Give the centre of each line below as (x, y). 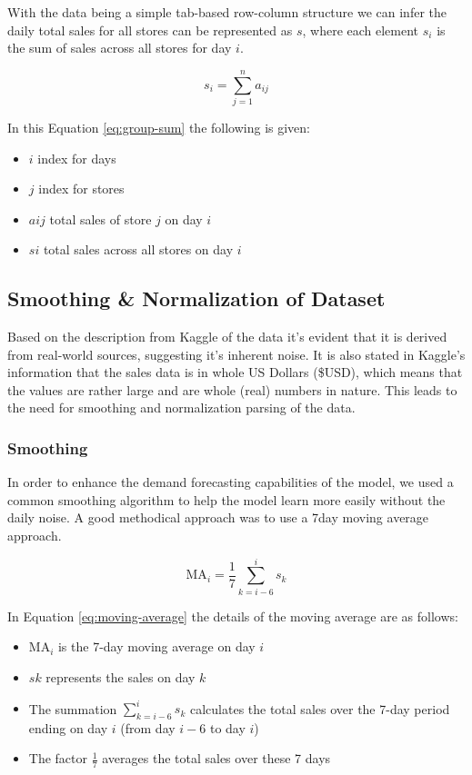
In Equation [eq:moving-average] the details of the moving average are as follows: (233, 616)
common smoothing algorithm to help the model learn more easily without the (226, 499)
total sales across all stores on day (138, 249)
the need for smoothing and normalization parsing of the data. (181, 407)
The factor (58, 758)
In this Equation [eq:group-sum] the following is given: (159, 127)
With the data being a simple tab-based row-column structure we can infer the (227, 12)
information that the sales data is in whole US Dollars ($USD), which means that (235, 372)
